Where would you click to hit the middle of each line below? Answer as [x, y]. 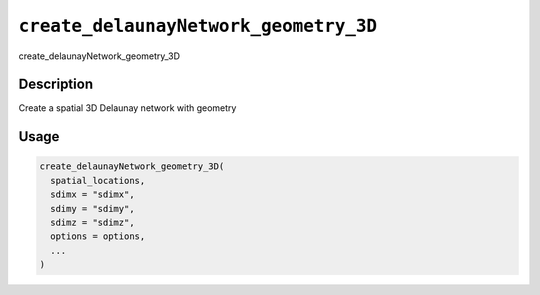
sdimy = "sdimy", [92, 208]
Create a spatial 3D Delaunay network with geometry [127, 108]
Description [56, 84]
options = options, [98, 236]
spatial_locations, [98, 180]
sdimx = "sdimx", [92, 194]
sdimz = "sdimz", [92, 223]
